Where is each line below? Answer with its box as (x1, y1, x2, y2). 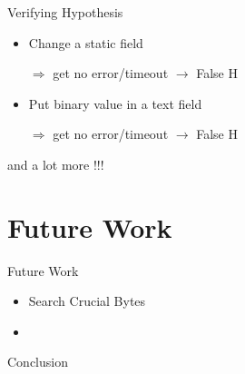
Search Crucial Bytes (28, 291, 146, 310)
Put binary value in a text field (28, 93, 202, 113)
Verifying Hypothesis (7, 3, 123, 21)
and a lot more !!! (7, 154, 104, 173)
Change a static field (28, 33, 143, 52)
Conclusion (7, 352, 68, 371)
